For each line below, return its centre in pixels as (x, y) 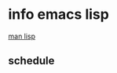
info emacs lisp (59, 15)
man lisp (22, 36)
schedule (31, 61)
